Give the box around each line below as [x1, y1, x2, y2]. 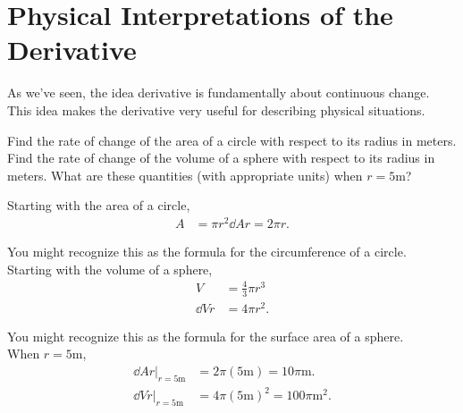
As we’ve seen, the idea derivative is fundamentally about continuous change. [7, 83, 430, 102]
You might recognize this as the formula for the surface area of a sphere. [7, 326, 404, 345]
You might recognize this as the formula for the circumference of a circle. [7, 241, 407, 260]
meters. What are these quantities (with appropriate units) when [7, 165, 363, 184]
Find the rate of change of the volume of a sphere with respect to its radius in [7, 148, 435, 167]
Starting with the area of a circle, [7, 196, 190, 215]
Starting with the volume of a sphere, [7, 259, 213, 278]
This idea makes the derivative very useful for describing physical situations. [7, 100, 425, 119]
